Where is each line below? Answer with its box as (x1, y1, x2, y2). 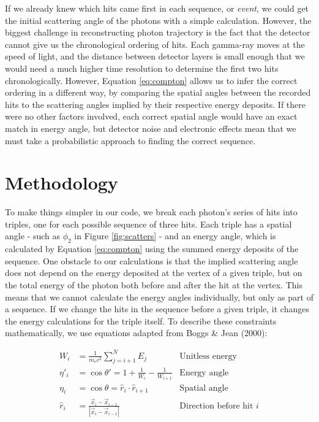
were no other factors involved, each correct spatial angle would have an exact (5, 110, 298, 123)
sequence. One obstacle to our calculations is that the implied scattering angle (5, 254, 298, 267)
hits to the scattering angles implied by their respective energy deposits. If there (5, 98, 306, 110)
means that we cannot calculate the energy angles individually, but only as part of (5, 290, 313, 303)
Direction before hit (179, 401, 253, 410)
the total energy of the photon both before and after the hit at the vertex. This (5, 278, 302, 291)
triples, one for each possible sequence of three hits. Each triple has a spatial (5, 217, 292, 230)
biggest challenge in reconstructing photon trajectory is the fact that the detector (5, 26, 310, 39)
